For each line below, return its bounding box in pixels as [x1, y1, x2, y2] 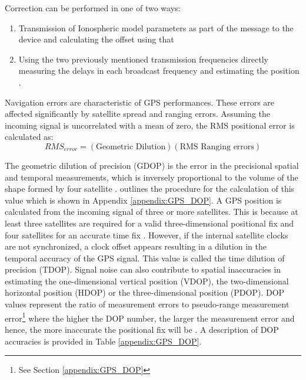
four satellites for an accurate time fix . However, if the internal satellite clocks [5, 228, 288, 241]
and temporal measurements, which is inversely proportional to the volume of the [5, 171, 298, 183]
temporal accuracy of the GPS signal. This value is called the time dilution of [5, 251, 285, 264]
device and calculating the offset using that [18, 33, 174, 45]
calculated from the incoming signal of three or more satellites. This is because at [5, 205, 298, 218]
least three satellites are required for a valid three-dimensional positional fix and [5, 217, 294, 229]
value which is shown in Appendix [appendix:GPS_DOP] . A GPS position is [5, 194, 282, 206]
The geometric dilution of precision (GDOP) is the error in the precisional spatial [5, 159, 299, 171]
